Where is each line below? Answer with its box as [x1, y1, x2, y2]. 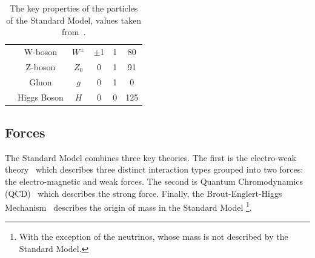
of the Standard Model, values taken [6, 13, 141, 26]
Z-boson [25, 60, 56, 73]
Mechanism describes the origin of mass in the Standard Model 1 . [5, 199, 252, 213]
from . [61, 25, 86, 38]
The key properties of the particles [9, 2, 138, 14]
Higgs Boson [18, 90, 64, 103]
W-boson [24, 45, 58, 58]
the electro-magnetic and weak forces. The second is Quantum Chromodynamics [5, 175, 303, 188]
